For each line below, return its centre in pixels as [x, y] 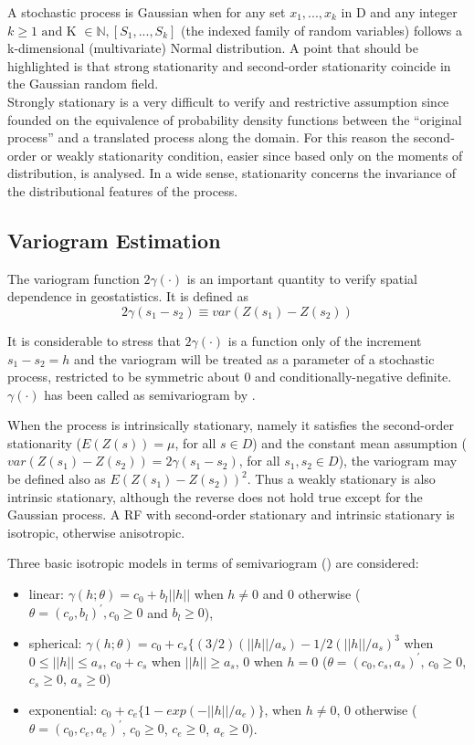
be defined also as [57, 479]
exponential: [63, 710]
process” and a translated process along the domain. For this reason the [208, 137]
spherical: [55, 642]
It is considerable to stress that [94, 340]
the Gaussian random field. [83, 84]
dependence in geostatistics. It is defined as [128, 296]
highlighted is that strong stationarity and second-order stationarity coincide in [229, 65]
